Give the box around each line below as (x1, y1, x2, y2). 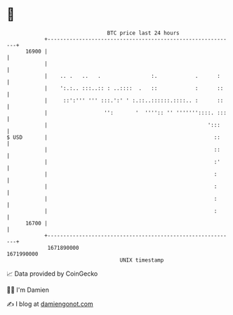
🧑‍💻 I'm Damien (6, 286, 50, 294)
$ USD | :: (6, 133, 220, 141)
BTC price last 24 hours (107, 29, 180, 36)
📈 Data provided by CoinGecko (6, 269, 98, 278)
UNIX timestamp (119, 256, 164, 264)
